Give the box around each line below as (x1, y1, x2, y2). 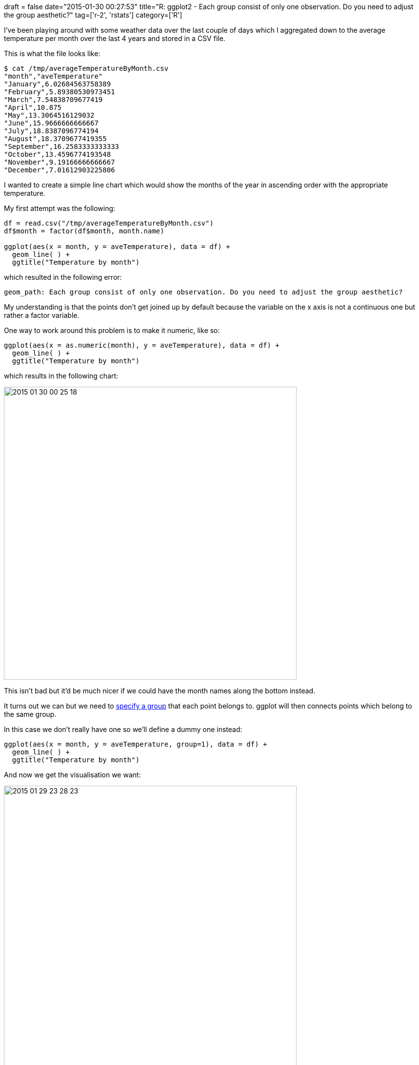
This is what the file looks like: (4, 49, 100, 58)
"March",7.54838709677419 (4, 96, 103, 104)
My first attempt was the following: (4, 204, 116, 212)
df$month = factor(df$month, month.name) (4, 227, 164, 235)
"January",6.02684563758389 (4, 80, 111, 88)
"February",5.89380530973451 (4, 88, 115, 96)
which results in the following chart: (4, 372, 119, 380)
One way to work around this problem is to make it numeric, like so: (4, 326, 220, 334)
